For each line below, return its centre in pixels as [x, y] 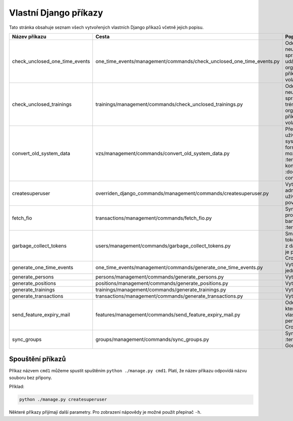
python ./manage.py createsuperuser [63, 400]
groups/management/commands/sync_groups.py [152, 339]
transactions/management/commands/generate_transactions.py [169, 296]
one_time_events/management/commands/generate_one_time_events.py [179, 267]
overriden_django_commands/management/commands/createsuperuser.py [182, 193]
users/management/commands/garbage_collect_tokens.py [163, 245]
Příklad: [17, 387]
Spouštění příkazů [37, 359]
